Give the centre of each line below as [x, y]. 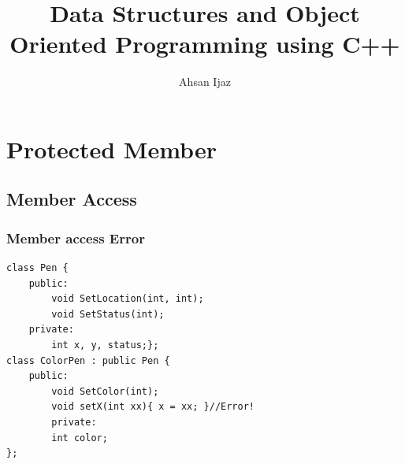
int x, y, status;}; [105, 345]
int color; [80, 438]
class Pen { [37, 268]
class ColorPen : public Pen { [88, 360]
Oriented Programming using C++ [205, 44]
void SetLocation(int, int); [128, 299]
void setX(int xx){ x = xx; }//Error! [153, 407]
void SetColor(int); [105, 391]
